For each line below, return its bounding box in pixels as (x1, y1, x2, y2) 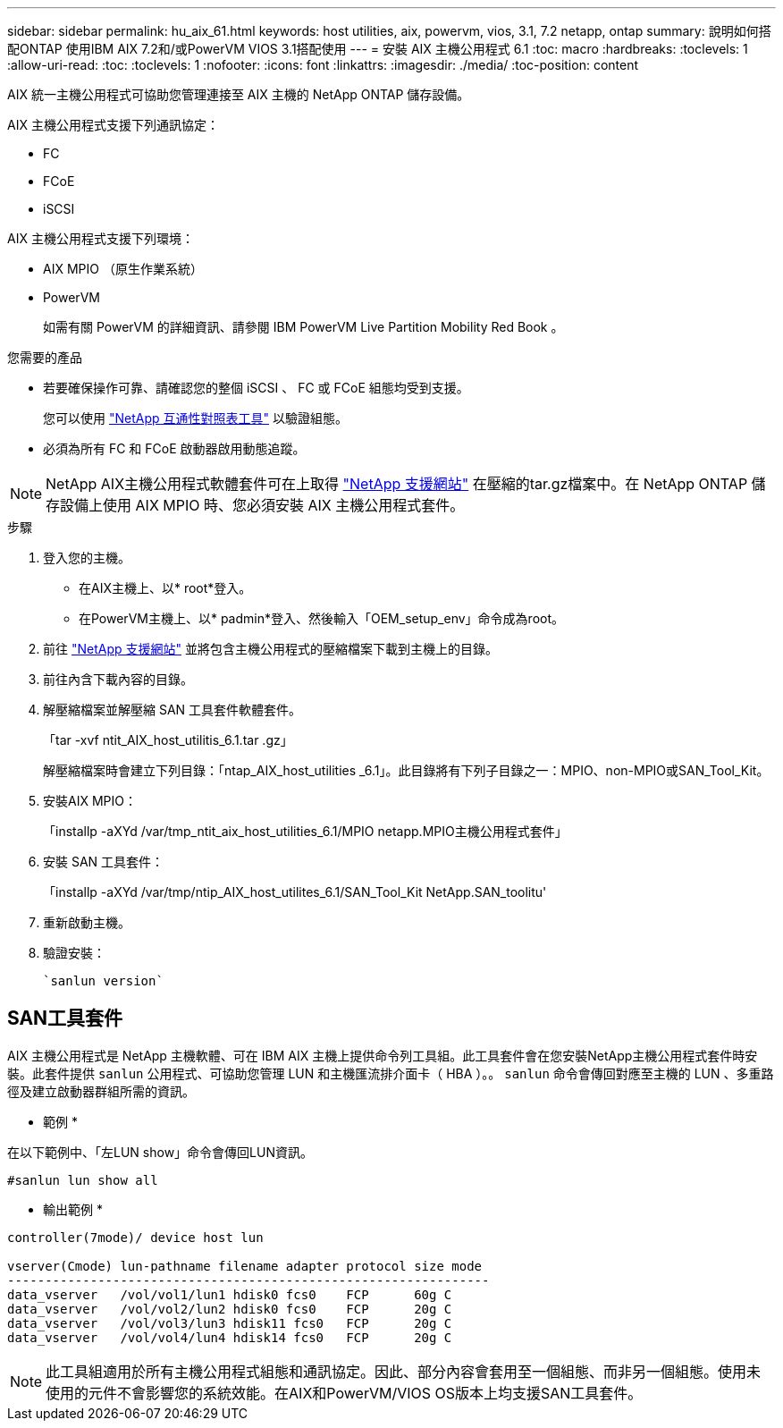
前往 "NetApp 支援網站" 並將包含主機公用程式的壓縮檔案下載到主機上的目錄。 (43, 641, 498, 656)
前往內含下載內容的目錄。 (43, 672, 193, 687)
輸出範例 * (43, 1201, 103, 1217)
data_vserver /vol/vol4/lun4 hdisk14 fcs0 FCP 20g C (7, 1330, 452, 1345)
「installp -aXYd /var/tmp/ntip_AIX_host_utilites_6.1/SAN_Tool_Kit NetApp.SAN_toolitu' (43, 884, 547, 900)
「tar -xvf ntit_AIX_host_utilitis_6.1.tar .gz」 (43, 732, 293, 748)
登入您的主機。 (43, 550, 130, 565)
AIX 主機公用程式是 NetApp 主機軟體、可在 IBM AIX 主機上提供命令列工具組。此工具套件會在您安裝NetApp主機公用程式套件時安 (7, 1047, 758, 1063)
